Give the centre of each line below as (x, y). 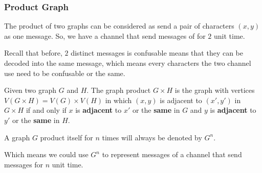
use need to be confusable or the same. (65, 73)
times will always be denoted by (152, 137)
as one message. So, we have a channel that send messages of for (105, 35)
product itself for (67, 137)
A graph (17, 137)
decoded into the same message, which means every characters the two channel (128, 63)
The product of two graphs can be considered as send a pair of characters (119, 26)
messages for (24, 164)
